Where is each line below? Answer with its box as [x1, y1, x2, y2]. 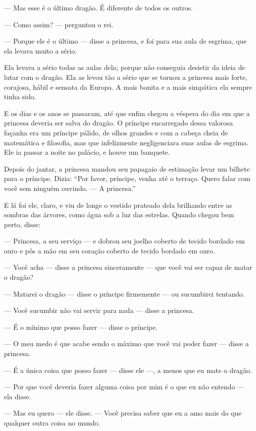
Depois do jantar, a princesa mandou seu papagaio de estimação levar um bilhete [4, 163, 250, 174]
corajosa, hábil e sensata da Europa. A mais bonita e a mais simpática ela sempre [4, 81, 252, 92]
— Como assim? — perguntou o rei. [4, 19, 113, 29]
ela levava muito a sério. [4, 45, 77, 56]
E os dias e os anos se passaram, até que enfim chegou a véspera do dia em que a [4, 108, 250, 118]
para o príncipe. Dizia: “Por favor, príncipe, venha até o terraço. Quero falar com [4, 173, 251, 184]
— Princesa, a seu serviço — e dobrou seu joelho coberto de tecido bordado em [4, 236, 245, 246]
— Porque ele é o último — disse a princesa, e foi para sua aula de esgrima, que [4, 36, 247, 46]
